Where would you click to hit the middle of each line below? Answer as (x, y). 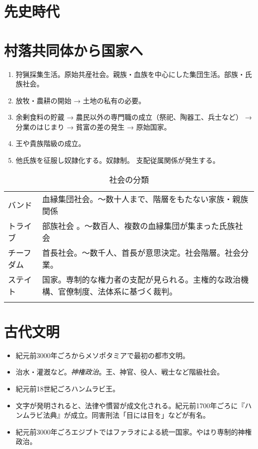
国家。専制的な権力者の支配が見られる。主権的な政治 (141, 279)
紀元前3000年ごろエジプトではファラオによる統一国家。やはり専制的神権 (134, 431)
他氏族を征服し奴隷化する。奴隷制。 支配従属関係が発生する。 (118, 160)
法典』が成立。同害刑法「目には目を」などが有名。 (126, 415)
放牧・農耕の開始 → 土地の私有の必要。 (81, 100)
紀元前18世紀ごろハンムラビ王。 (67, 388)
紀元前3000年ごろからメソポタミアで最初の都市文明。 (102, 355)
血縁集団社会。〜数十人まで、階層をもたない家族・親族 (145, 199)
